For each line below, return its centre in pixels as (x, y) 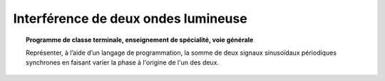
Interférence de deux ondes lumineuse (130, 18)
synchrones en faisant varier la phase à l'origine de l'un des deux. (123, 63)
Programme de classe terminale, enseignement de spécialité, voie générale (140, 40)
